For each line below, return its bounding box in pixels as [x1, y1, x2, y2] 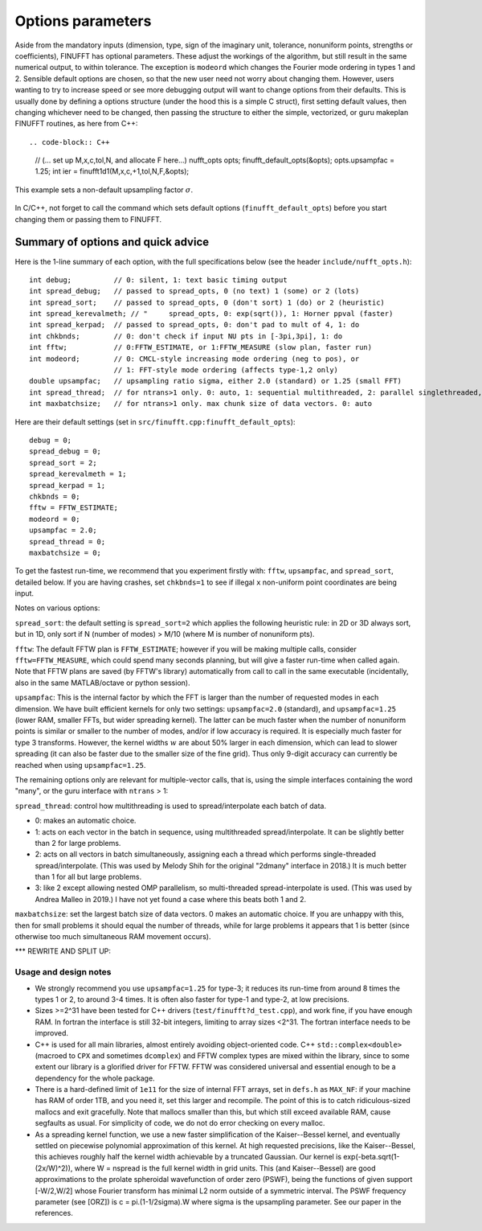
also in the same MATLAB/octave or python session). [14, 678, 190, 687]
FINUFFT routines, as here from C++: [14, 119, 138, 129]
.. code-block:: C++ [29, 137, 110, 146]
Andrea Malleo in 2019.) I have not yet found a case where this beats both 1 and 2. [35, 894, 307, 904]
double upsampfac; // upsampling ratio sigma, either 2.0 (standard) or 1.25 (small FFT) [29, 376, 402, 386]
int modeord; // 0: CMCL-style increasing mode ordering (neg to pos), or [29, 354, 360, 363]
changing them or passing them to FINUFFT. [14, 214, 162, 224]
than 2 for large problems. [35, 838, 121, 847]
